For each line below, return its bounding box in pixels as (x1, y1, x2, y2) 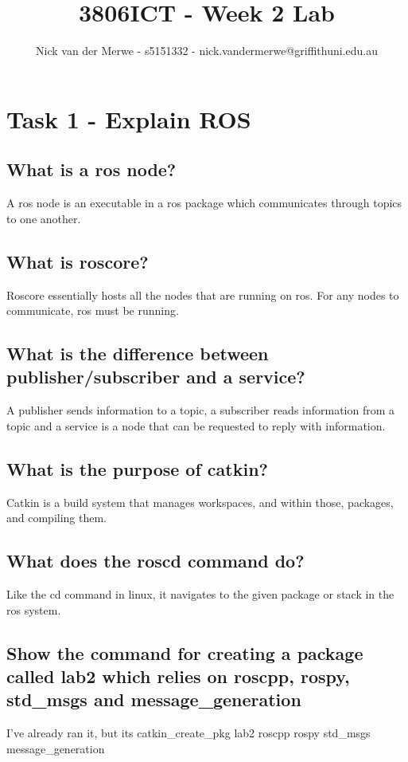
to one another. (6, 210, 81, 226)
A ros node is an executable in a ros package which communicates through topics (6, 194, 402, 211)
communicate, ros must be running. (6, 302, 179, 319)
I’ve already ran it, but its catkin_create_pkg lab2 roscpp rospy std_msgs (6, 725, 371, 741)
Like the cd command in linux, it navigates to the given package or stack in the (6, 586, 394, 603)
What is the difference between (6, 341, 269, 366)
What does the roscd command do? (6, 548, 305, 573)
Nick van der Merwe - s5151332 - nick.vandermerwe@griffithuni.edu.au (36, 42, 378, 59)
